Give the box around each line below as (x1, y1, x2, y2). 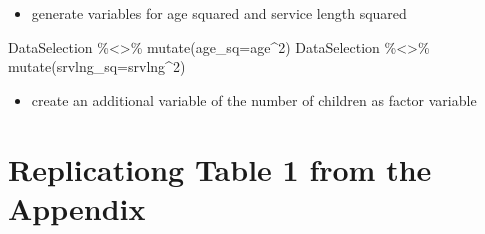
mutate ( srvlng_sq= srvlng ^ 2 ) (8, 56, 186, 77)
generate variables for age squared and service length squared (31, 3, 407, 23)
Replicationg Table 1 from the (8, 148, 432, 189)
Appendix (8, 187, 146, 228)
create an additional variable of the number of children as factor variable (31, 89, 477, 110)
